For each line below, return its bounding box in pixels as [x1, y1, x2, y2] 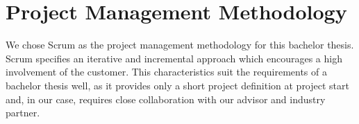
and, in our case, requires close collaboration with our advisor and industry [6, 91, 326, 106]
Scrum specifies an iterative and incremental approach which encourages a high [6, 51, 342, 65]
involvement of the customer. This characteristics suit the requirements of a [6, 64, 327, 79]
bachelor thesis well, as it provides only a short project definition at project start [6, 78, 349, 92]
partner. [6, 105, 40, 120]
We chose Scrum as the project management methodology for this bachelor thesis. [6, 37, 354, 52]
